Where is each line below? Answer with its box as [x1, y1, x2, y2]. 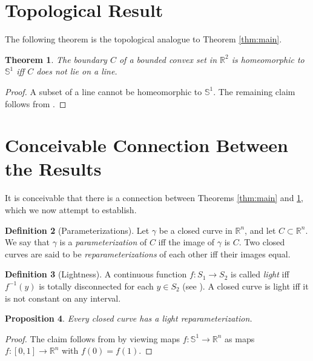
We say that [5, 236, 50, 248]
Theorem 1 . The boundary [5, 53, 107, 65]
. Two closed [239, 236, 285, 248]
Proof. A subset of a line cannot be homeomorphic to [5, 85, 202, 98]
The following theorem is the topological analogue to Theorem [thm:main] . [5, 33, 282, 45]
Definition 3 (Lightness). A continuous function [5, 268, 187, 280]
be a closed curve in [159, 224, 232, 236]
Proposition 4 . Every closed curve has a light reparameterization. [5, 312, 252, 325]
